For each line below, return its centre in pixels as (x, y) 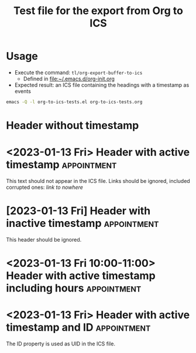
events (23, 91)
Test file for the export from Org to (98, 11)
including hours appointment (74, 288)
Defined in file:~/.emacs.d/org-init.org (69, 79)
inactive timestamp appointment (82, 223)
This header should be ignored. (44, 239)
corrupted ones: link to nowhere (45, 187)
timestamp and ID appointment (78, 327)
